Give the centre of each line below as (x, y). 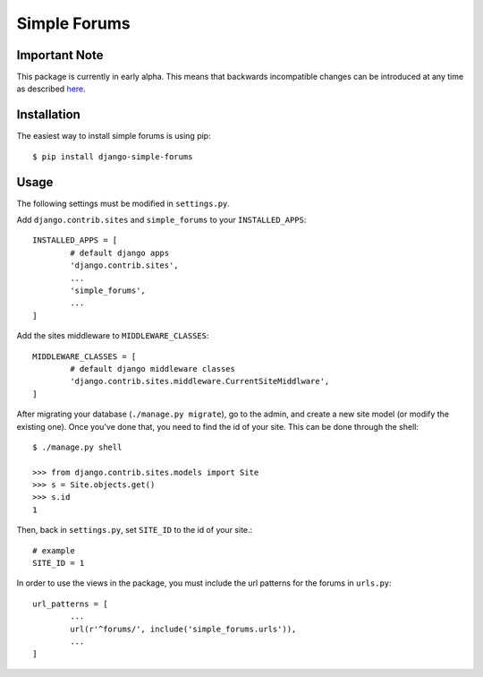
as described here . (51, 89)
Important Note (60, 55)
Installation (48, 115)
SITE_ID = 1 (59, 563)
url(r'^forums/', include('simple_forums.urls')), (183, 629)
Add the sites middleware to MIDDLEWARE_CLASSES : (113, 336)
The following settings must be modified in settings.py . (123, 203)
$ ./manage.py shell (77, 447)
